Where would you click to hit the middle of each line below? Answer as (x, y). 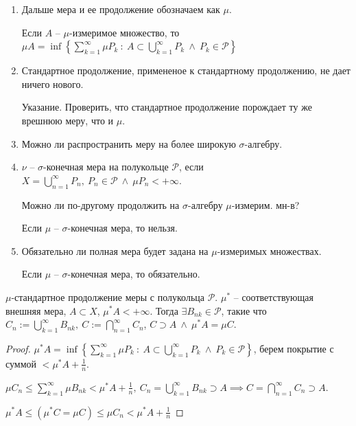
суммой (21, 363)
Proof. (18, 348)
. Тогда (164, 310)
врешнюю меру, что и (68, 120)
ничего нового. (52, 83)
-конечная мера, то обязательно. (134, 274)
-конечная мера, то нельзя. (122, 228)
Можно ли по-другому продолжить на (100, 204)
